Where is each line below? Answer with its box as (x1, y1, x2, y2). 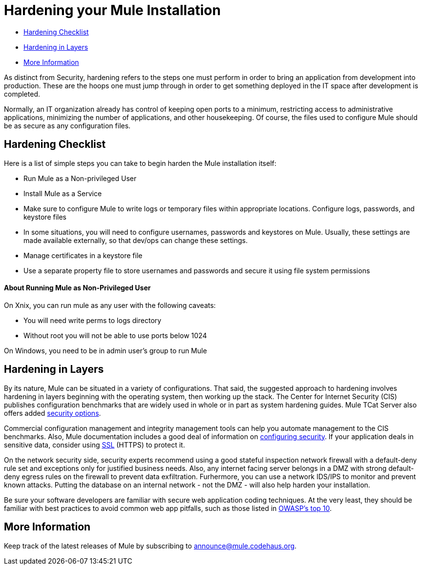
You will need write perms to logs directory (23, 316, 162, 325)
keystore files (23, 212, 67, 221)
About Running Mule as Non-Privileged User (4, 284, 151, 292)
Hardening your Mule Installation (4, 2, 221, 19)
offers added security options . (4, 408, 101, 417)
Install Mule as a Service (23, 189, 102, 198)
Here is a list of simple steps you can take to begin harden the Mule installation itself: (4, 159, 276, 167)
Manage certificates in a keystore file (23, 251, 143, 260)
